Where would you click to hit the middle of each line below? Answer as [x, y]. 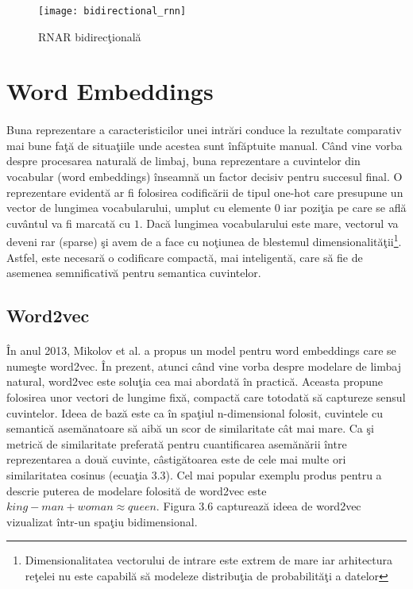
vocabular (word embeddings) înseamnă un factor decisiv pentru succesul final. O [205, 176]
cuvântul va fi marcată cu [68, 223]
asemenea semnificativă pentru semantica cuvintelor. [134, 273]
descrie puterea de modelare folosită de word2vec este [137, 490]
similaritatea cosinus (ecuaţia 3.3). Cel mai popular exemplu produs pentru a [194, 474]
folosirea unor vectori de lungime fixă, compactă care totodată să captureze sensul [206, 397]
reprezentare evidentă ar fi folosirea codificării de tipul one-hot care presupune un [205, 192]
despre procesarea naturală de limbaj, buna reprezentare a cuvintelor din [183, 161]
